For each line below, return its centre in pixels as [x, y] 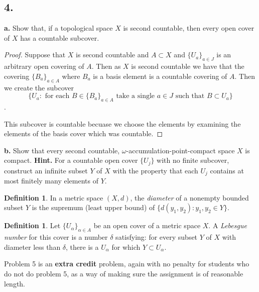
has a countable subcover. [60, 37]
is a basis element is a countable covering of [160, 76]
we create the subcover [39, 87]
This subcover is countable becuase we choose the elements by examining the [122, 123]
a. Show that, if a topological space [58, 28]
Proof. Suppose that [35, 55]
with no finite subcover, [193, 160]
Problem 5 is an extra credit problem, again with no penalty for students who [127, 264]
